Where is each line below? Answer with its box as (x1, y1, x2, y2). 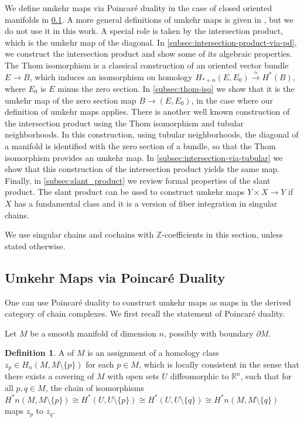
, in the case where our (191, 94, 273, 106)
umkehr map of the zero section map (5, 94, 136, 106)
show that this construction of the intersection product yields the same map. (5, 163, 280, 175)
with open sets (107, 370, 159, 382)
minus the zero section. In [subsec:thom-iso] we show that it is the (57, 83, 295, 95)
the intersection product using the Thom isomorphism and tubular (5, 116, 244, 129)
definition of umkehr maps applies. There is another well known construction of (5, 105, 290, 118)
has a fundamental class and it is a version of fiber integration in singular (14, 197, 278, 209)
